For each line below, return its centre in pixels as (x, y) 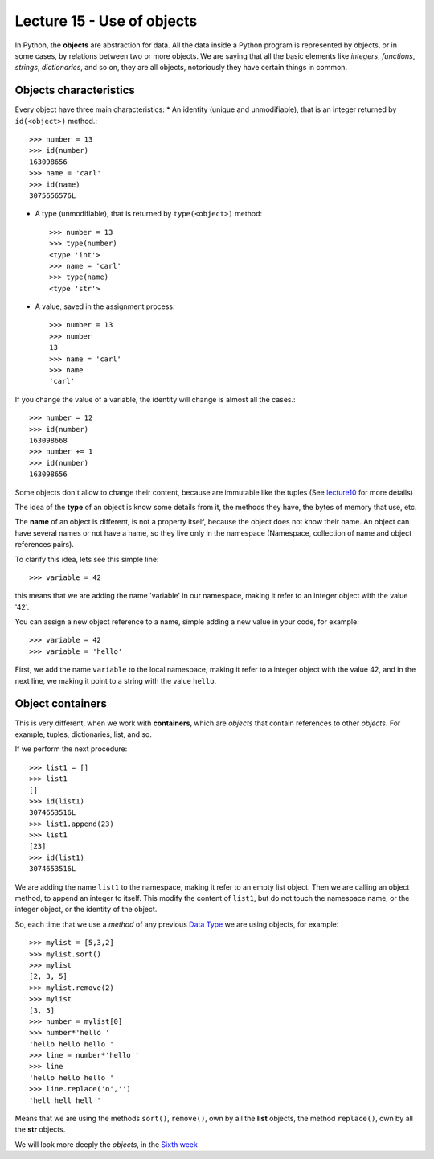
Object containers (61, 704)
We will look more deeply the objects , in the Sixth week (106, 1144)
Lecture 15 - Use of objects (106, 21)
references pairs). (44, 545)
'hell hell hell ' (66, 1100)
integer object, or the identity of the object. (86, 910)
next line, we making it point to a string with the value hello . (116, 680)
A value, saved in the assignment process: (105, 306)
